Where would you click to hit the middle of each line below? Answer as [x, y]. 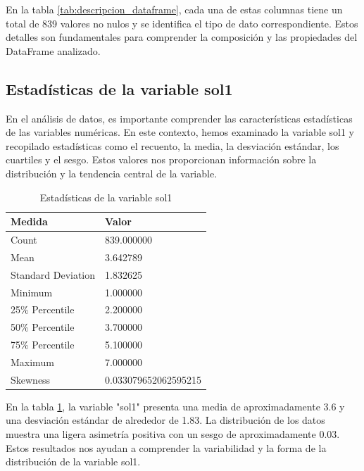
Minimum [32, 292]
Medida [29, 221]
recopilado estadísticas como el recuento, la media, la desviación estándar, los [172, 145]
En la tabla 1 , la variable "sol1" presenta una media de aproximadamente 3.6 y [175, 406]
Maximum [32, 362]
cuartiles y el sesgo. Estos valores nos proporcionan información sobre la [161, 159]
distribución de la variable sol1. [73, 461]
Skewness [31, 379]
